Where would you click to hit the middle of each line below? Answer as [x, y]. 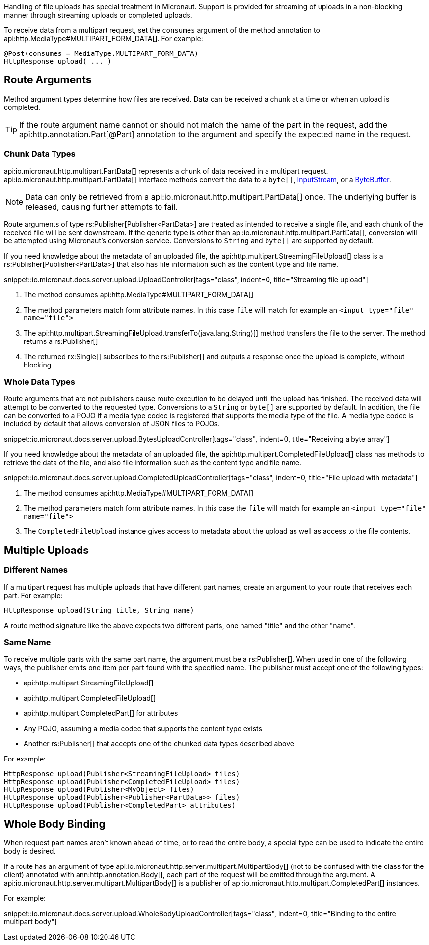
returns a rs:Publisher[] [61, 341]
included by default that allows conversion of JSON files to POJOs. [112, 424]
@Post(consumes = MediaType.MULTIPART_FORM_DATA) [101, 53]
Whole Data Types [40, 381]
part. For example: [33, 595]
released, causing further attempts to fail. [101, 206]
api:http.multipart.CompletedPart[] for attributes [101, 713]
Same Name [27, 642]
